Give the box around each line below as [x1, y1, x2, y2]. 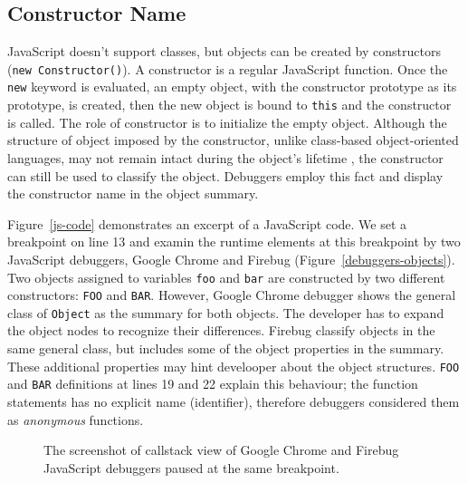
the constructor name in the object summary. [7, 184, 259, 203]
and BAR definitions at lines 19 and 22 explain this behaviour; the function [7, 374, 418, 393]
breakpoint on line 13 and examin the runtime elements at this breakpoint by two [7, 232, 461, 251]
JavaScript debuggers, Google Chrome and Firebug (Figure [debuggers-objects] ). [7, 249, 455, 268]
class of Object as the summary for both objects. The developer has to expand [7, 303, 444, 322]
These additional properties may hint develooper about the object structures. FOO [7, 356, 460, 375]
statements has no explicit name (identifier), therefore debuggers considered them [7, 391, 460, 411]
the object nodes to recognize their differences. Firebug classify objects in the [7, 321, 435, 340]
